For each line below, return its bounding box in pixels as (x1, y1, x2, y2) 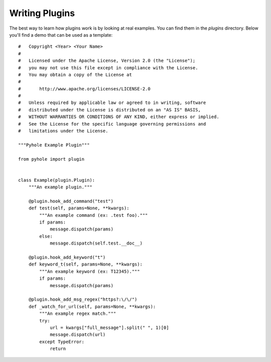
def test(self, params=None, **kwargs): (28, 205, 130, 211)
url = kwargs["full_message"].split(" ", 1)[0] (50, 324, 169, 330)
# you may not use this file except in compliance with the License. (18, 65, 198, 70)
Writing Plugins (9, 8, 75, 19)
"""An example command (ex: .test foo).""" (39, 212, 148, 218)
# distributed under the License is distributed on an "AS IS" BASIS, (18, 107, 201, 112)
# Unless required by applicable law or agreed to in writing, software (18, 100, 206, 105)
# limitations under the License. (18, 128, 108, 134)
